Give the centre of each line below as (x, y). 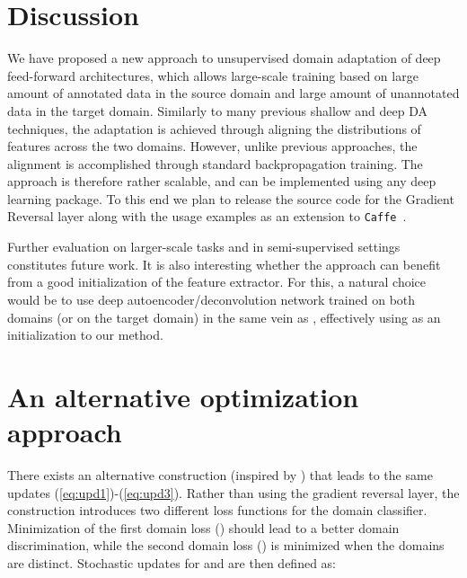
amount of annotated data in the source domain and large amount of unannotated (233, 93)
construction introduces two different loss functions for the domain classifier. (217, 510)
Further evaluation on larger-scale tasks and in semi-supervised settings (204, 247)
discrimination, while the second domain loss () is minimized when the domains (226, 545)
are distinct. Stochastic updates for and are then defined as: (172, 562)
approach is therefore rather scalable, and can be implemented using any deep (222, 181)
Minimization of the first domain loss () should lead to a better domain (203, 527)
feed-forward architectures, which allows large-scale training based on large (213, 75)
